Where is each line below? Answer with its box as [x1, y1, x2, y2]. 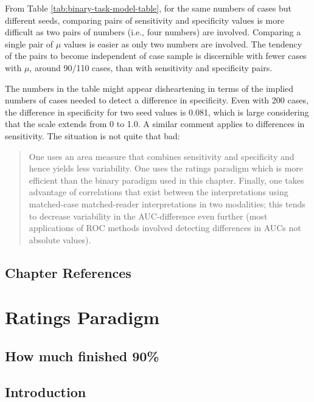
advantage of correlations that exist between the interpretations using [29, 185, 288, 198]
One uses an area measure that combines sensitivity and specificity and [29, 150, 295, 162]
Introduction [5, 382, 86, 401]
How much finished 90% [5, 346, 159, 365]
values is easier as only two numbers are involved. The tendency [63, 37, 302, 50]
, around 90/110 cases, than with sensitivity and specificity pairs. [29, 61, 273, 74]
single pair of [5, 37, 54, 50]
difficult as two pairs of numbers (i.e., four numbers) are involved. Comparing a [5, 26, 301, 38]
